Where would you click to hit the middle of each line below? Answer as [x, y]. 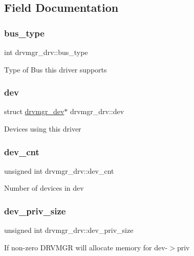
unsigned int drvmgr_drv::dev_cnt [59, 170]
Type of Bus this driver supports [56, 69]
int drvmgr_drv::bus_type [46, 52]
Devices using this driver [43, 129]
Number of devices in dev [44, 188]
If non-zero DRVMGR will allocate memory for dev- [86, 247]
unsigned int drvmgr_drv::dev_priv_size [69, 230]
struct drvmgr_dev [34, 111]
